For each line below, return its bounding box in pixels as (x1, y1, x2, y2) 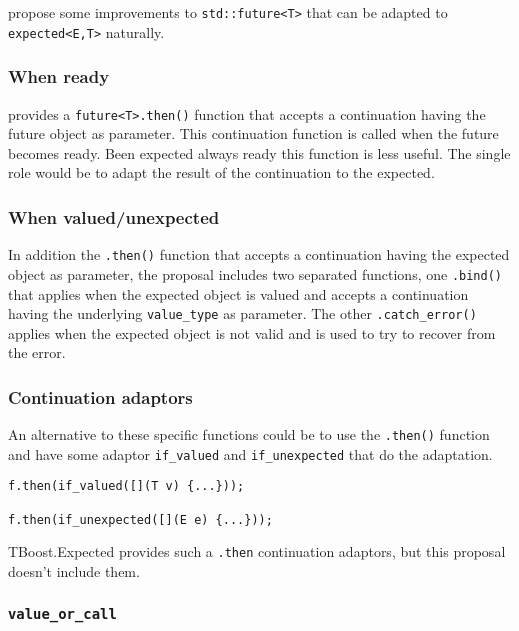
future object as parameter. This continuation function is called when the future (8, 123, 499, 144)
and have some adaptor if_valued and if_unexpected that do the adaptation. (8, 443, 493, 464)
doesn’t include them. (8, 561, 140, 582)
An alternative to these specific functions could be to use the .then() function (8, 424, 490, 445)
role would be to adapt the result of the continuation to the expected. (8, 162, 435, 183)
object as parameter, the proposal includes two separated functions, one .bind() (8, 263, 502, 284)
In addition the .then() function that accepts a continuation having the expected (8, 244, 510, 265)
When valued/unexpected (8, 204, 220, 229)
